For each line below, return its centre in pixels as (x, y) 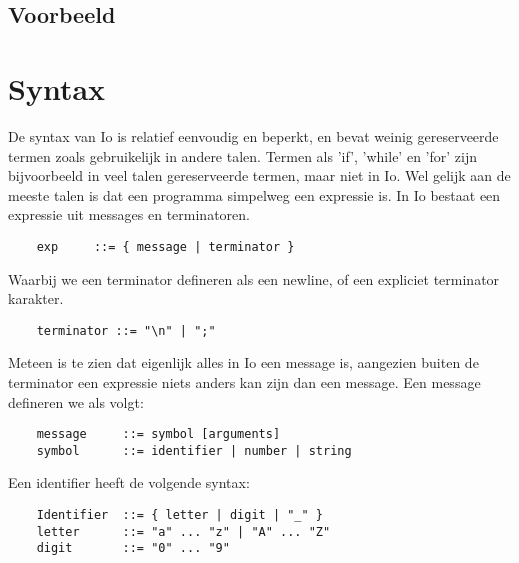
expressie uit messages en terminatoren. (129, 214)
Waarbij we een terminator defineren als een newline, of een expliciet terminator (254, 278)
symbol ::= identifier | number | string (194, 450)
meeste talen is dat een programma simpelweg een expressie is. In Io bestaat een (254, 194)
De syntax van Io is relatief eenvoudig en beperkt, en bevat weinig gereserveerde (253, 135)
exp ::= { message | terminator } (165, 246)
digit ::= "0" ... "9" (133, 548)
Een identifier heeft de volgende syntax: (129, 482)
